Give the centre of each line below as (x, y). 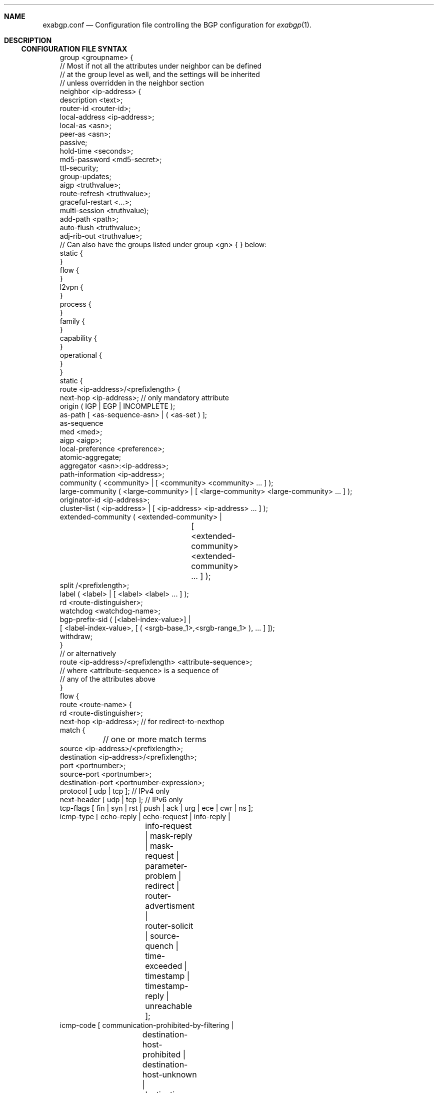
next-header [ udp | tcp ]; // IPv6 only (121, 799)
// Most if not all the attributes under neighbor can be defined (161, 66)
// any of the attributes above (107, 679)
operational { (81, 355)
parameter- (166, 866)
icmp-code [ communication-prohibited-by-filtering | (146, 1025)
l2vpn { (71, 287)
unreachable (168, 1006)
